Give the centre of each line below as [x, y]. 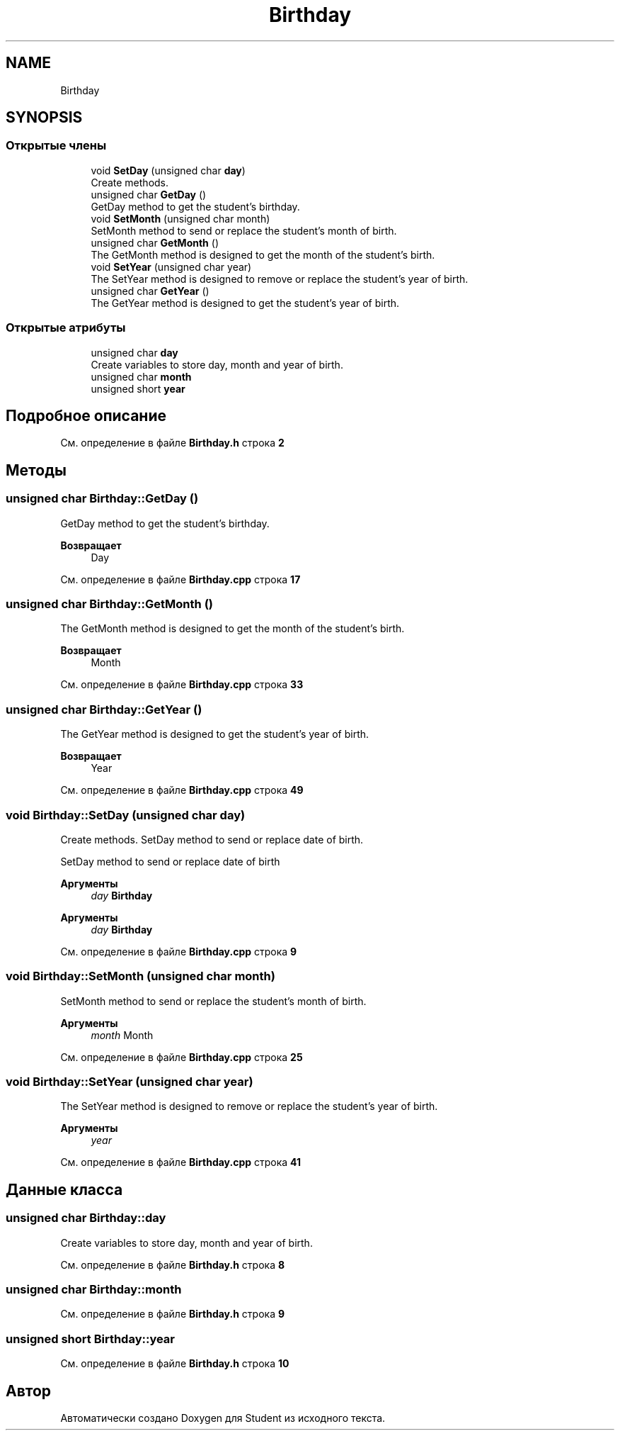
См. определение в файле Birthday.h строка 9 [173, 1314]
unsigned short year [138, 388]
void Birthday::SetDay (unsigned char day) [126, 815]
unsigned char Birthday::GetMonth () [109, 604]
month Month [122, 1035]
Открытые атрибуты [66, 328]
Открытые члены [56, 146]
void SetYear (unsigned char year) [171, 267]
